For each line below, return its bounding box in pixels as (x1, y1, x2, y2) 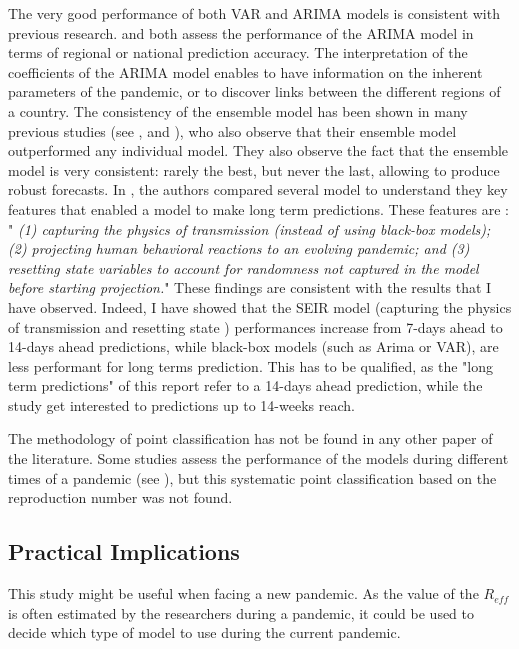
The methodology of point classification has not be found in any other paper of (8, 428, 493, 449)
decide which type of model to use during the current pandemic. (8, 622, 401, 643)
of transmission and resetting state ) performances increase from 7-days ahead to (8, 316, 503, 337)
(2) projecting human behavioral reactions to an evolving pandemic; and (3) (8, 238, 470, 259)
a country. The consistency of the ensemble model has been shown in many (8, 100, 468, 121)
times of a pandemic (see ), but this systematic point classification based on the (8, 467, 497, 488)
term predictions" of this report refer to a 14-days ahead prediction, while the (8, 375, 483, 396)
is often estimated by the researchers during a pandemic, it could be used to (8, 602, 475, 623)
